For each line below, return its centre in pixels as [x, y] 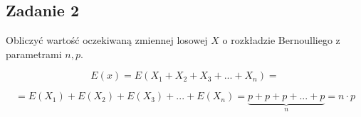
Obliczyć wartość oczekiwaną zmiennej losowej [107, 40]
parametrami [34, 54]
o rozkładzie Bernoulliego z [281, 40]
